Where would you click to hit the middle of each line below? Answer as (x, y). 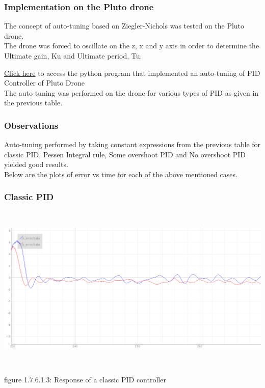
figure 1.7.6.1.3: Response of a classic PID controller (85, 379)
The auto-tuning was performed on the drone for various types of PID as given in (131, 92)
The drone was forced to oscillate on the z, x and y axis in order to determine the (132, 46)
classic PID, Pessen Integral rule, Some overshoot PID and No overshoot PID (125, 154)
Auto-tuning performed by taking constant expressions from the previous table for (132, 144)
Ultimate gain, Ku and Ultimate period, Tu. (73, 56)
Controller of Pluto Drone (45, 83)
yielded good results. (36, 164)
